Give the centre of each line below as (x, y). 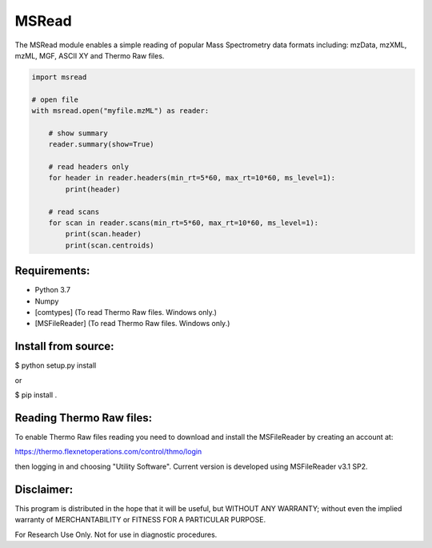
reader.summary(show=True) (102, 145)
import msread (59, 77)
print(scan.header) (103, 234)
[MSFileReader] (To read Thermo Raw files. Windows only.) (132, 324)
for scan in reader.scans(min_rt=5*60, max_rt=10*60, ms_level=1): (184, 223)
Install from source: (65, 347)
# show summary (78, 133)
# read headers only (89, 167)
